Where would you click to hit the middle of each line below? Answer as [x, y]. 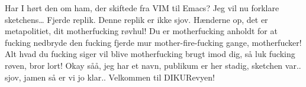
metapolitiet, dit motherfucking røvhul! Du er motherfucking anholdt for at [141, 31]
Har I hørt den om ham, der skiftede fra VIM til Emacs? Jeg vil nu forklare [142, 8]
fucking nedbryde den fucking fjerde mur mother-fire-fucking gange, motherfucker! [153, 42]
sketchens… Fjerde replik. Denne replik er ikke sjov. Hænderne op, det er [136, 19]
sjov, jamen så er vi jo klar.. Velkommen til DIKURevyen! [110, 77]
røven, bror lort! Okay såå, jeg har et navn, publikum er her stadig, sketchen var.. [153, 65]
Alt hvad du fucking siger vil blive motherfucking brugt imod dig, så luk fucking [150, 54]
